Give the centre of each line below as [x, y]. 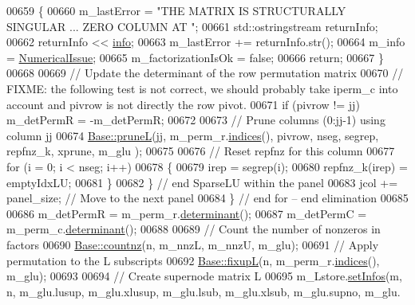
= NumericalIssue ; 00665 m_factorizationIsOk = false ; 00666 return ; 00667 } [196, 57]
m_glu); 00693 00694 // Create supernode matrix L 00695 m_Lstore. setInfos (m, [204, 276]
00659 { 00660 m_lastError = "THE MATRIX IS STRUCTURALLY [176, 10]
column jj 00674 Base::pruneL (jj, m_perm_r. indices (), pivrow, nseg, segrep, [193, 135]
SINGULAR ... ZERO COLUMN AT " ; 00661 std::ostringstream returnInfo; [192, 26]
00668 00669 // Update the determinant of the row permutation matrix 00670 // [205, 73]
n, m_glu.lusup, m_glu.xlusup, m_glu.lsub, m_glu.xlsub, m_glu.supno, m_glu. [204, 291]
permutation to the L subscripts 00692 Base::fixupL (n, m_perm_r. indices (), [193, 260]
